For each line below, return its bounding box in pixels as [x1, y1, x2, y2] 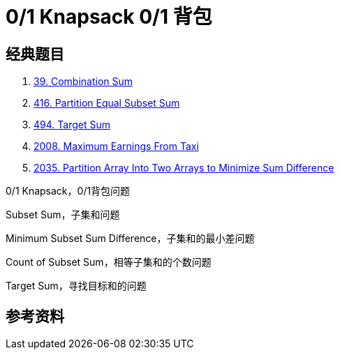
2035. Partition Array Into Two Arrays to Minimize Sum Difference [34, 162, 334, 174]
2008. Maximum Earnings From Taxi [34, 140, 199, 153]
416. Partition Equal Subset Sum [34, 97, 180, 109]
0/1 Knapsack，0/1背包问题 [6, 185, 131, 197]
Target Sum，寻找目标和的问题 [6, 280, 147, 292]
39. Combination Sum [34, 75, 133, 88]
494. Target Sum [34, 119, 110, 131]
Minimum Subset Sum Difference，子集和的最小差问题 [6, 232, 255, 245]
